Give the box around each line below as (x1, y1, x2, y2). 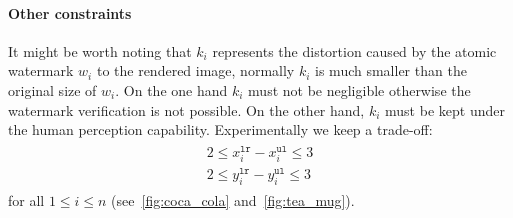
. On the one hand (115, 79, 228, 100)
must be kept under (385, 99, 505, 120)
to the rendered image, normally (96, 60, 295, 81)
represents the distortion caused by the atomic (212, 40, 497, 61)
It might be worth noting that (8, 40, 192, 61)
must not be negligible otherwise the (248, 79, 471, 100)
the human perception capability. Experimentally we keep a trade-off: (8, 119, 433, 140)
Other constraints (8, 2, 132, 23)
